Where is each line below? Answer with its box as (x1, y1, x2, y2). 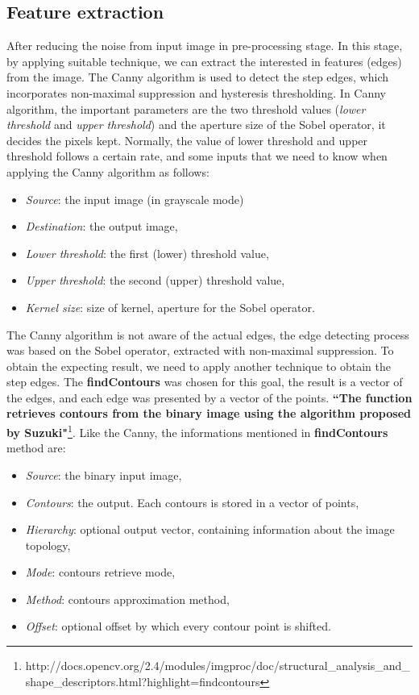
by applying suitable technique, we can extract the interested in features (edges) (6, 52, 402, 69)
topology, (25, 536, 71, 553)
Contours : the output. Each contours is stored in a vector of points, (25, 493, 359, 510)
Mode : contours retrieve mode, (25, 564, 176, 581)
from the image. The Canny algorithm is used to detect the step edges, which (6, 69, 389, 85)
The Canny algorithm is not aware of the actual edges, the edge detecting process (6, 326, 409, 343)
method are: (6, 439, 66, 456)
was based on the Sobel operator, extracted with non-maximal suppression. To (6, 342, 394, 359)
